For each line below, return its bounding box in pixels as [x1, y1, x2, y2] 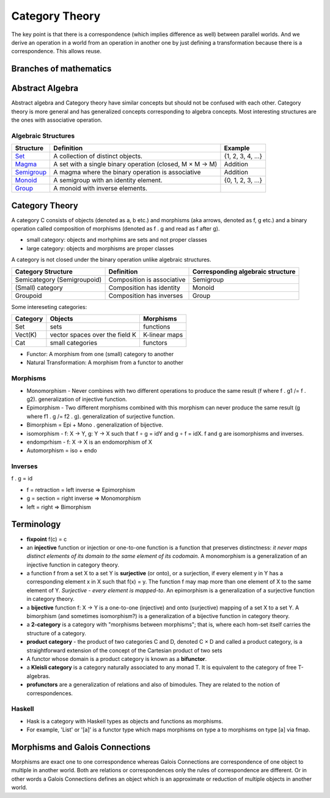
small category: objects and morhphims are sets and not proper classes [26, 236, 208, 244]
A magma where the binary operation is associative [53, 168, 201, 177]
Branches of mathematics [11, 64, 112, 74]
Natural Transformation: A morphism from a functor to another [26, 359, 183, 367]
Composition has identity [108, 283, 180, 292]
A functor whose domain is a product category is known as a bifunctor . [26, 655, 207, 662]
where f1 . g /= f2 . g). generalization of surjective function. [26, 412, 175, 420]
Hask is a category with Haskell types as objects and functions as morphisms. [26, 717, 223, 725]
